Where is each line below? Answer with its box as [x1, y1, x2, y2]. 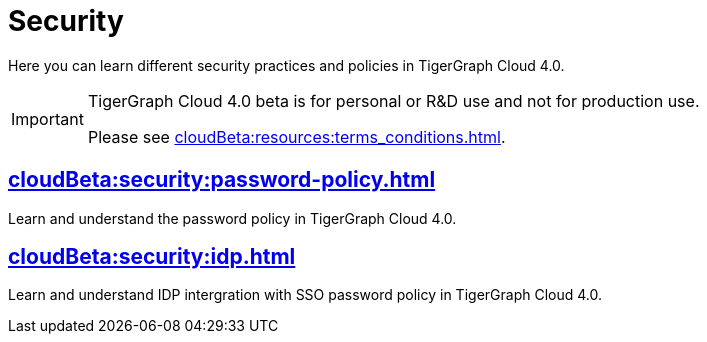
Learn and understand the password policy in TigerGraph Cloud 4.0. [8, 209, 457, 227]
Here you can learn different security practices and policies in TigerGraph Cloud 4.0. [8, 56, 565, 74]
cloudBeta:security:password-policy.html [8, 167, 436, 193]
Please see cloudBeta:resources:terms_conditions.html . [87, 126, 506, 147]
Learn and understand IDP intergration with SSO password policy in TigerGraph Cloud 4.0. [8, 286, 602, 304]
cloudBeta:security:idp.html [8, 244, 296, 270]
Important [11, 108, 84, 129]
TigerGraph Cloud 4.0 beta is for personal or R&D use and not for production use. [87, 90, 700, 111]
